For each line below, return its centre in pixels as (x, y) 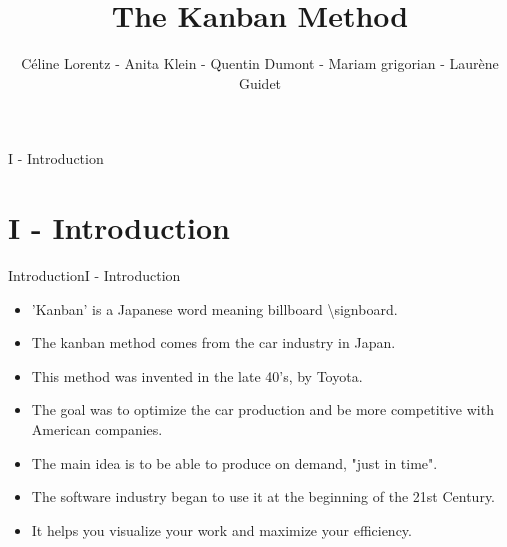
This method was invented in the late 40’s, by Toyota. (197, 375)
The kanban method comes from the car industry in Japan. (213, 342)
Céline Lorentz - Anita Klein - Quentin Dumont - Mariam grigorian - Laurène (260, 63)
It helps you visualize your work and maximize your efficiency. (221, 529)
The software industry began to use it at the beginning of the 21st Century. (263, 496)
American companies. (97, 429)
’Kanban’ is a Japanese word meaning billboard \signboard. (214, 308)
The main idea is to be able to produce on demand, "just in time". (234, 462)
